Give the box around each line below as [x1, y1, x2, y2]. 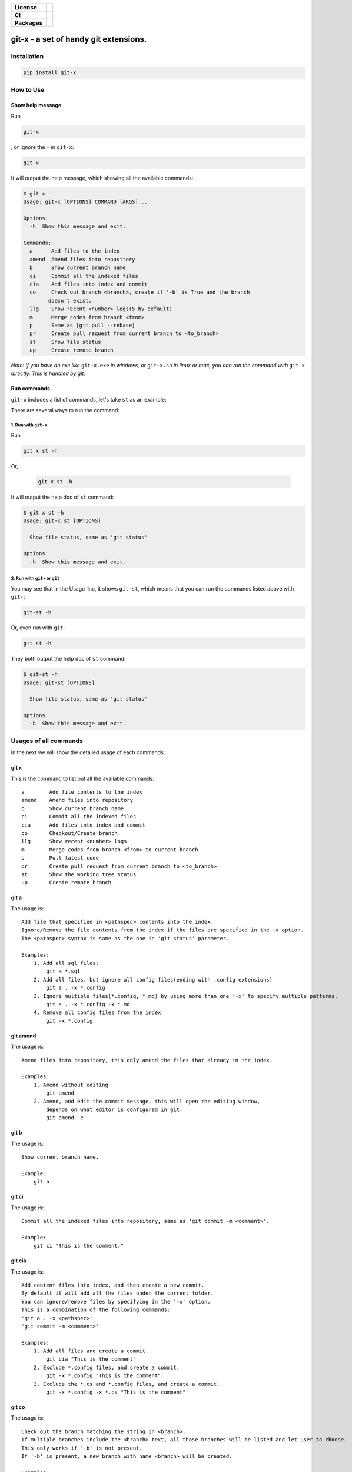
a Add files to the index [29, 248, 120, 254]
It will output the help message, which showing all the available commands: [11, 174, 194, 181]
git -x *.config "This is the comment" [46, 1372, 161, 1379]
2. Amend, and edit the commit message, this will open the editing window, [33, 1098, 261, 1105]
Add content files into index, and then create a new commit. [21, 1281, 205, 1288]
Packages [14, 19, 43, 26]
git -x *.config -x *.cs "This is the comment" [46, 1389, 186, 1395]
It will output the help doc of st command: [11, 493, 114, 500]
